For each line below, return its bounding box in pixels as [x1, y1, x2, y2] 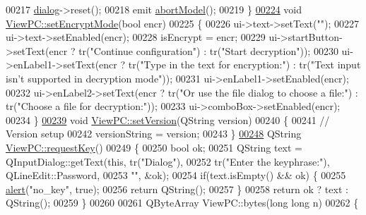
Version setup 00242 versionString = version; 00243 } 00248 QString [6, 126, 302, 141]
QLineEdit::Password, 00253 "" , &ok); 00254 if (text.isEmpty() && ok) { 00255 [6, 168, 346, 183]
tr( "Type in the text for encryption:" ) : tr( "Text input [128, 57, 361, 72]
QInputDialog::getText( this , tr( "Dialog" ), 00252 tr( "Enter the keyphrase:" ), [6, 154, 330, 168]
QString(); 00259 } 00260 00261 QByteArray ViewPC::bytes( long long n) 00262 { [6, 195, 359, 210]
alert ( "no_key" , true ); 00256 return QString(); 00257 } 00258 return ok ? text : [6, 181, 348, 196]
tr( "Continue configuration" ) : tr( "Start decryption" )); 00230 [78, 43, 338, 58]
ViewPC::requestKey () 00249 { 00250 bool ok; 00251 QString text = [6, 140, 302, 154]
